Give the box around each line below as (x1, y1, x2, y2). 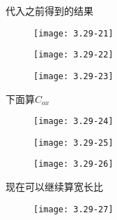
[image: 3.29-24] (33, 116, 114, 127)
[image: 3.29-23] (33, 71, 114, 81)
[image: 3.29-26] (33, 159, 114, 170)
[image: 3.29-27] (33, 204, 114, 214)
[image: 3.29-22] (33, 50, 114, 60)
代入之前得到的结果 (6, 4, 93, 18)
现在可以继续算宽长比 (6, 179, 103, 194)
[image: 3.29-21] (33, 28, 114, 39)
